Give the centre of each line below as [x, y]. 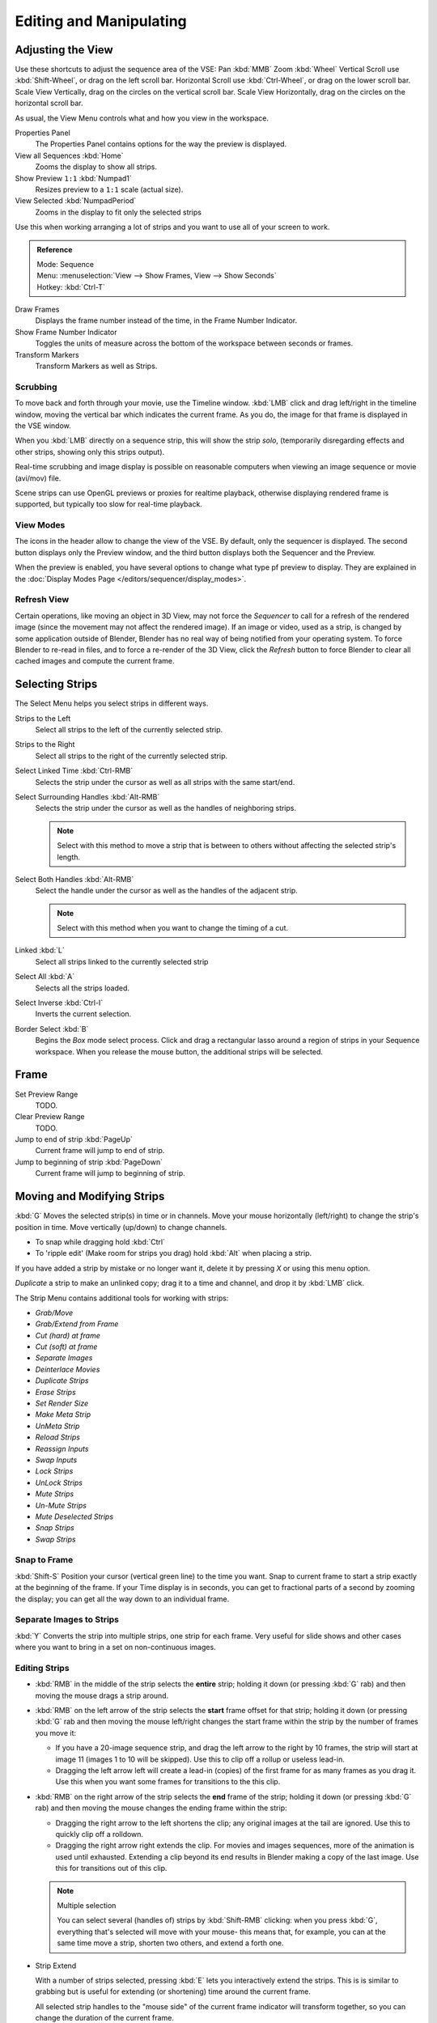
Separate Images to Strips [67, 1620]
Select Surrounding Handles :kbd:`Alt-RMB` [87, 796]
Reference [55, 249]
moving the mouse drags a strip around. [102, 1695]
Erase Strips [55, 1392]
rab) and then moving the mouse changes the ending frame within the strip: [161, 1808]
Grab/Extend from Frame [77, 1324]
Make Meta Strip [63, 1414]
